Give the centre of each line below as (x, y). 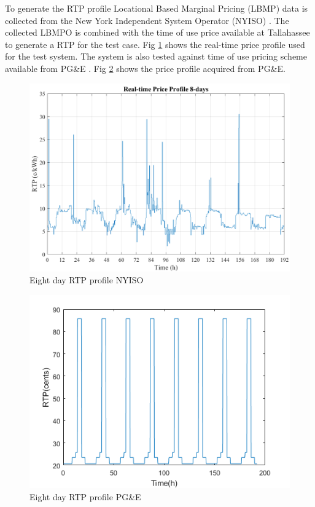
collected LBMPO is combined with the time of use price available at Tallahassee (157, 32)
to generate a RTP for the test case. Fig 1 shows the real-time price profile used (155, 44)
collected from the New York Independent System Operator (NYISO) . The (147, 20)
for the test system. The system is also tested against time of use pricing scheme (156, 56)
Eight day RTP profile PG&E (85, 497)
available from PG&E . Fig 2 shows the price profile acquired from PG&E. (145, 68)
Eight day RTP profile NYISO (87, 280)
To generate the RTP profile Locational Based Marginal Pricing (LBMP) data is (157, 8)
